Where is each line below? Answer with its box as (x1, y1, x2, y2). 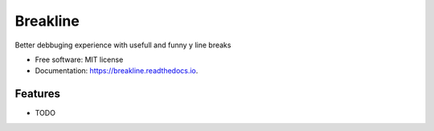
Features (14, 87, 60, 100)
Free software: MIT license (35, 55, 124, 64)
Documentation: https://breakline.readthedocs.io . (35, 66, 199, 76)
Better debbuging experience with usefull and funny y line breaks (14, 40, 231, 50)
